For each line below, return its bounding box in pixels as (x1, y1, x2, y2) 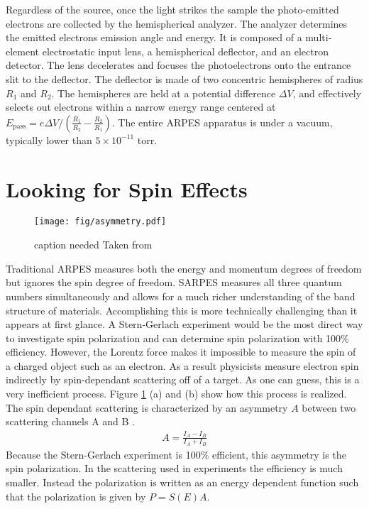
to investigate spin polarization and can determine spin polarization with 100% (6, 330, 349, 345)
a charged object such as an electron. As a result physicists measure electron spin (6, 358, 359, 373)
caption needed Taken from (34, 237, 153, 252)
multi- (305, 30, 332, 45)
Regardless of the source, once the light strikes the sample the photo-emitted (6, 2, 339, 16)
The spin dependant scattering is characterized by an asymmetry (6, 400, 288, 415)
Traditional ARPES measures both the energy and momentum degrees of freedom (6, 261, 362, 275)
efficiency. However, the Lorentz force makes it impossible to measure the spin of (6, 344, 356, 359)
